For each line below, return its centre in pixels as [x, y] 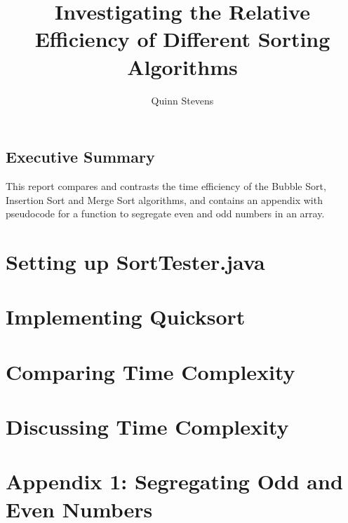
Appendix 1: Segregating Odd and [174, 481]
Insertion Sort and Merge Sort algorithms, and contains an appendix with [164, 199]
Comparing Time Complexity [150, 371]
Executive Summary [80, 157]
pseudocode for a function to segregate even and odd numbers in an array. [165, 213]
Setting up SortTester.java [135, 261]
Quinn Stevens [182, 100]
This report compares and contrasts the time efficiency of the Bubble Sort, [166, 185]
